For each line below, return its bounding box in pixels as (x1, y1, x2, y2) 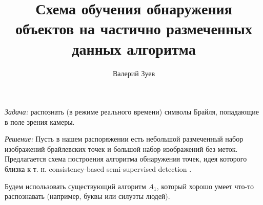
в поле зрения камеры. (5, 116, 75, 127)
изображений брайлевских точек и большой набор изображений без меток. (5, 143, 238, 154)
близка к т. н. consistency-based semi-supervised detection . (5, 164, 192, 174)
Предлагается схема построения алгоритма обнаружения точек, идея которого (5, 153, 247, 164)
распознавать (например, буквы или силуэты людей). (5, 191, 170, 201)
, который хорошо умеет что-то (156, 180, 254, 191)
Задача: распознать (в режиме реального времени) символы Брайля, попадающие (5, 106, 259, 117)
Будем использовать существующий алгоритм (5, 180, 146, 191)
